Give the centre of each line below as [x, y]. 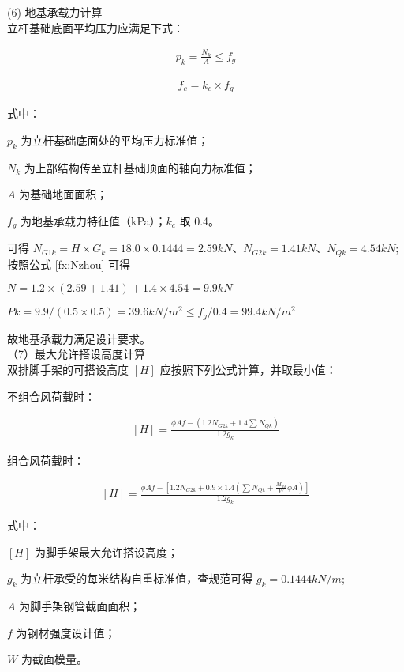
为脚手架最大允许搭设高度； [106, 551]
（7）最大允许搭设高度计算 [76, 354]
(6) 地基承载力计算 [55, 12]
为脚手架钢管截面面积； [80, 606]
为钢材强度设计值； [66, 632]
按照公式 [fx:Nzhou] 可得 [69, 264]
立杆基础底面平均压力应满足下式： [95, 27]
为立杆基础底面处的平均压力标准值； [115, 140]
